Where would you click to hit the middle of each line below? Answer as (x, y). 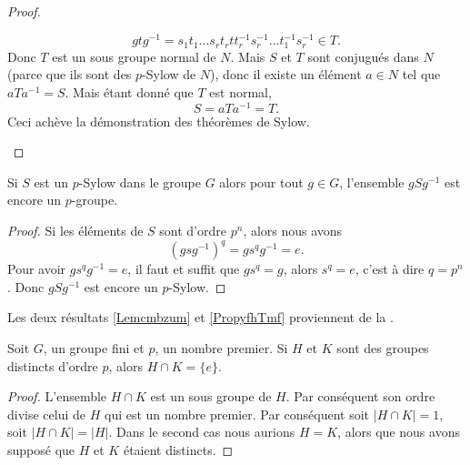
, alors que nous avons (399, 432)
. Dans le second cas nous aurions (202, 432)
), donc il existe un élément (286, 74)
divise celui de (47, 414)
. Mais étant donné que (129, 92)
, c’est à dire (390, 269)
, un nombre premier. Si (221, 347)
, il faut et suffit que (184, 269)
